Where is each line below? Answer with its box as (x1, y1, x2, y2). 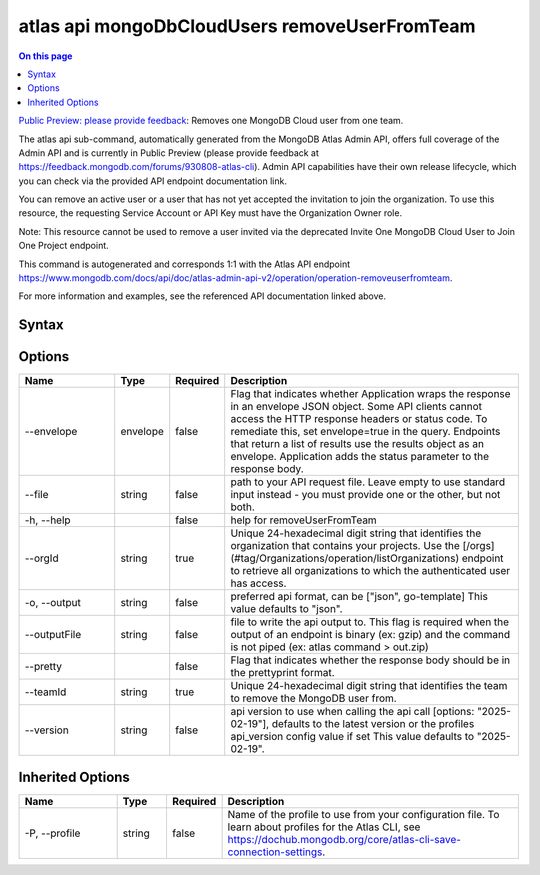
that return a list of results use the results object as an (230, 437, 485, 451)
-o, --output (24, 596, 82, 610)
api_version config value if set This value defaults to (230, 730, 475, 744)
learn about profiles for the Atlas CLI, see (227, 820, 421, 834)
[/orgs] (462, 539, 495, 553)
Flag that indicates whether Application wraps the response (230, 387, 511, 401)
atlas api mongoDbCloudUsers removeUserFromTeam (18, 15, 476, 37)
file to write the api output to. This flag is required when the (230, 615, 510, 629)
